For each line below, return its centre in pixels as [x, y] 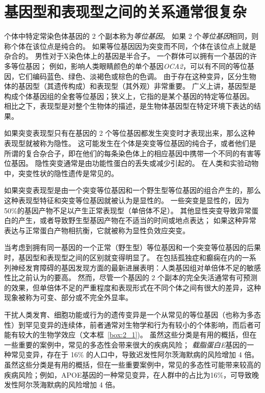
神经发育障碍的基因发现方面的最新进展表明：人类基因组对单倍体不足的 [129, 267]
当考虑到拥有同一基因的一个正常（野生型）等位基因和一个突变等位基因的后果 [132, 247]
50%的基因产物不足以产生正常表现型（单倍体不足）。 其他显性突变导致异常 [128, 210]
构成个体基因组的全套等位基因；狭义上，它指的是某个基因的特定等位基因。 [129, 96]
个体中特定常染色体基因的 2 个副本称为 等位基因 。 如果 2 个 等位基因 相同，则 [131, 36]
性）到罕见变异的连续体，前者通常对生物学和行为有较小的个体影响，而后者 [129, 324]
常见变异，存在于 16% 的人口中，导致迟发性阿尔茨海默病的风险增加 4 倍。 [135, 354]
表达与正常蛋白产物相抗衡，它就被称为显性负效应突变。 [97, 230]
